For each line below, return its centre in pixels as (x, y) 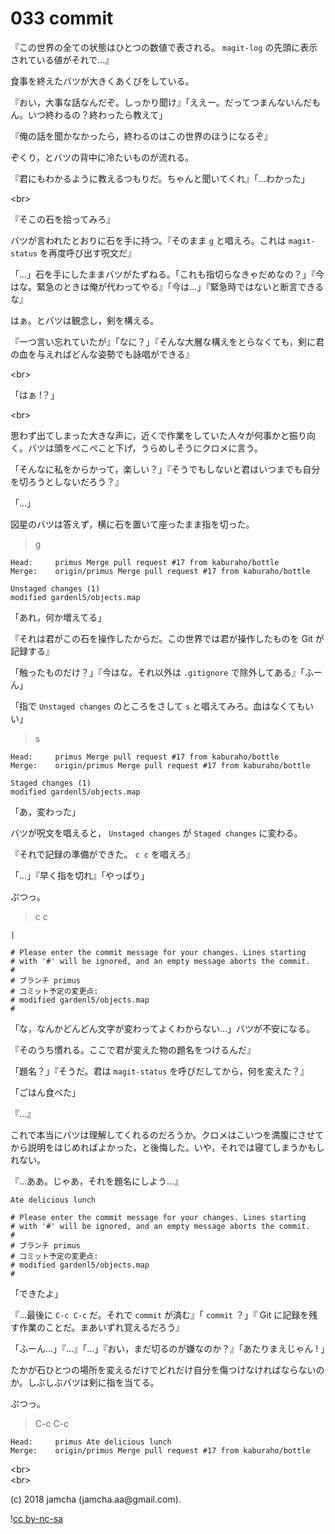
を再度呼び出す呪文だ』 (88, 253)
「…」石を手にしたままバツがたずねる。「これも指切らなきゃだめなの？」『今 (167, 274)
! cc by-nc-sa (36, 1518)
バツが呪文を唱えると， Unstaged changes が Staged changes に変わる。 (156, 833)
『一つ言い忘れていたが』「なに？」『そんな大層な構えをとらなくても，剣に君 (167, 341)
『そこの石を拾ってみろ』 (63, 219)
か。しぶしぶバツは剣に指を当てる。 (85, 1382)
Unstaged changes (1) (55, 588)
